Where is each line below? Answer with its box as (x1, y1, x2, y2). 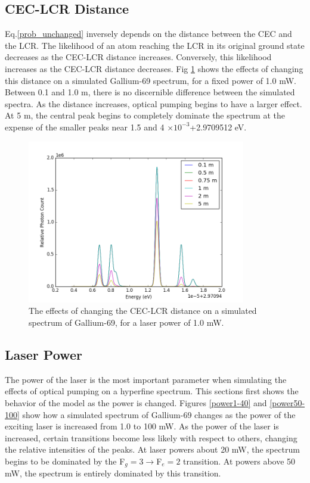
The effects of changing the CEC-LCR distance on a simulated (29, 304, 257, 317)
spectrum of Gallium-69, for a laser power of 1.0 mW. (29, 316, 224, 329)
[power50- (269, 397, 305, 409)
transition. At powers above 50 (183, 454, 296, 467)
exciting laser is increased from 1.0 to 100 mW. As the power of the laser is (5, 420, 279, 432)
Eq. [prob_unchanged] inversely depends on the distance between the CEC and (5, 27, 292, 40)
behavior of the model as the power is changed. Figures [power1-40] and (5, 397, 267, 409)
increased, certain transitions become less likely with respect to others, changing (5, 431, 297, 444)
